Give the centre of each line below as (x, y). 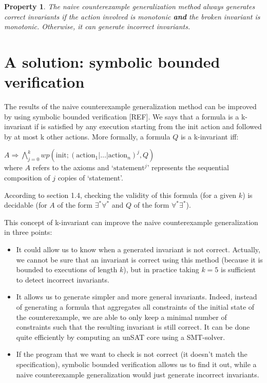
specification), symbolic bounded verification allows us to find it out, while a (136, 364)
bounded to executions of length (67, 269)
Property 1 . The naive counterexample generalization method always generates (130, 6)
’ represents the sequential (188, 167)
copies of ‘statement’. (90, 178)
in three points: (28, 232)
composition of (27, 178)
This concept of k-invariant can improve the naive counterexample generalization (131, 222)
